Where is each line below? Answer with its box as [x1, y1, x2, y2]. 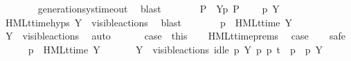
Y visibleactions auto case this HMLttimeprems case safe [5, 28, 346, 43]
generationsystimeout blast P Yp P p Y [37, 1, 280, 15]
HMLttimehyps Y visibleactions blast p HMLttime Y [5, 15, 293, 29]
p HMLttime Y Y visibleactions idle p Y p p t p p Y [28, 42, 323, 56]
